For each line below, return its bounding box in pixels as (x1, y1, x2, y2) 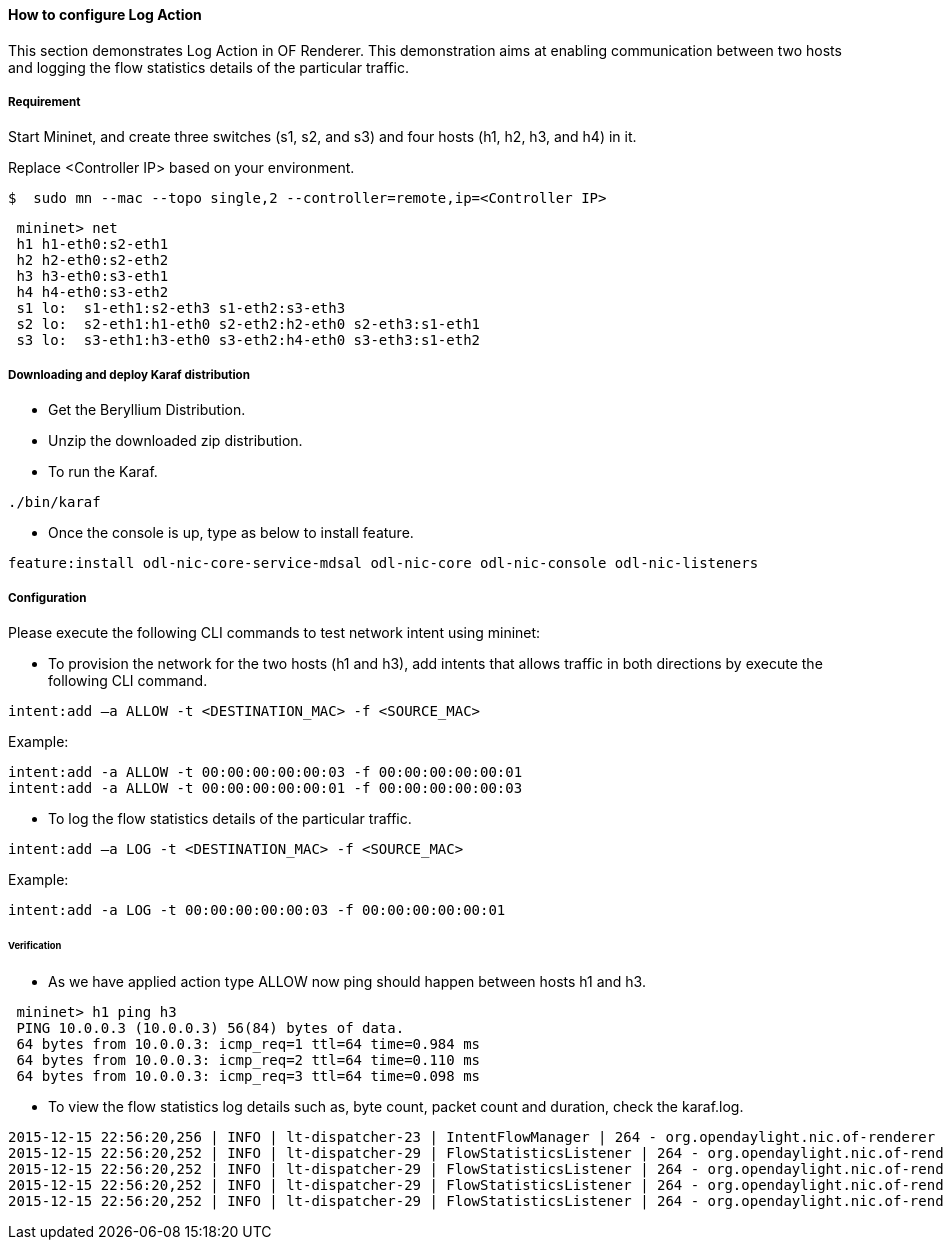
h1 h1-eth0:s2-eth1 (16, 236, 169, 253)
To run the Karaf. (48, 463, 158, 481)
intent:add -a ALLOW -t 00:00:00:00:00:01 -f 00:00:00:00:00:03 (8, 779, 523, 796)
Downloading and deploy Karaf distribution (8, 367, 250, 382)
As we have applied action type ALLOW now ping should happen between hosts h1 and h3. (48, 972, 646, 990)
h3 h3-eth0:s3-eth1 (16, 268, 169, 285)
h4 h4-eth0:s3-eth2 (16, 284, 169, 301)
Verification (8, 939, 62, 951)
